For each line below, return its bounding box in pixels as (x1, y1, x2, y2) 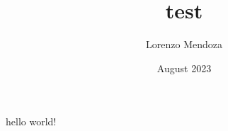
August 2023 (156, 60, 212, 75)
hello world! (6, 114, 57, 129)
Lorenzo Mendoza (146, 37, 222, 52)
